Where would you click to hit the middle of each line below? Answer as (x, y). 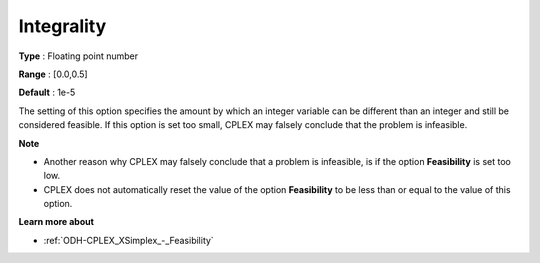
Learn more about (56, 222)
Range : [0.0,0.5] (53, 74)
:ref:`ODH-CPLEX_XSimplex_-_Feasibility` (128, 240)
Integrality (62, 26)
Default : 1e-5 (47, 92)
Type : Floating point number (78, 56)
